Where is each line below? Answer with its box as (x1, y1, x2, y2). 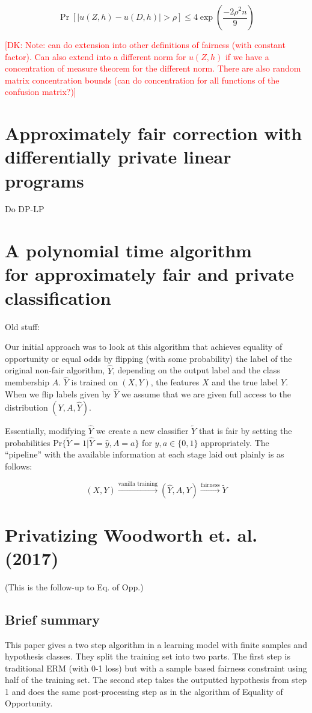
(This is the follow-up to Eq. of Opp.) (5, 580, 144, 593)
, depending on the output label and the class (112, 364, 280, 376)
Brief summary (5, 610, 100, 628)
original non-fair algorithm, (5, 364, 105, 376)
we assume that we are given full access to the (121, 388, 291, 400)
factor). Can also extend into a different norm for (5, 50, 186, 63)
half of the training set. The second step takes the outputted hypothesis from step (5, 673, 307, 686)
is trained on (71, 376, 118, 388)
